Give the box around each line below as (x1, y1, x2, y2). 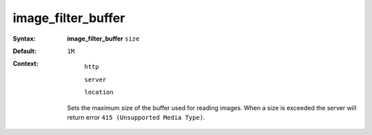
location (84, 88, 114, 96)
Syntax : (12, 34, 36, 43)
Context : (12, 59, 39, 68)
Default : (12, 47, 37, 55)
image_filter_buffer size (67, 34, 140, 43)
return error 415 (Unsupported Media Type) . (67, 113, 206, 121)
